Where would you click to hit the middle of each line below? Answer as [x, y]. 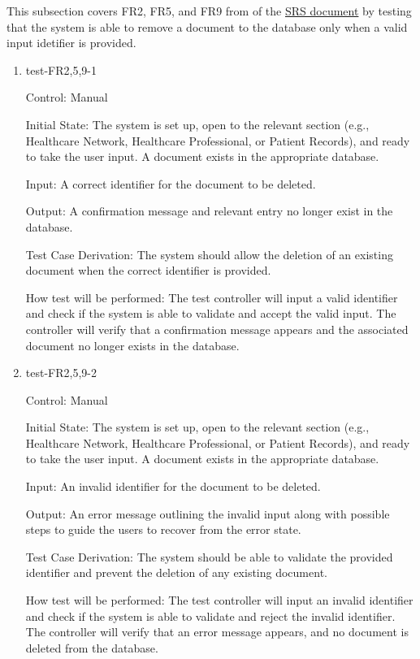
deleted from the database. [92, 647]
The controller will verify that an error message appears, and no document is [217, 632]
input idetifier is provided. [71, 43]
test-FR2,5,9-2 [61, 373]
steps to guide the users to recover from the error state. [163, 529]
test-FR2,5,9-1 [61, 69]
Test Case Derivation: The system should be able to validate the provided [209, 556]
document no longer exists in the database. [132, 345]
